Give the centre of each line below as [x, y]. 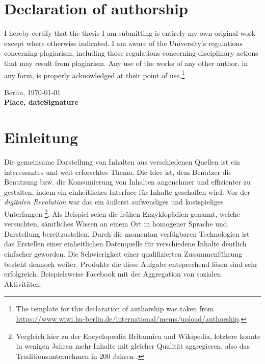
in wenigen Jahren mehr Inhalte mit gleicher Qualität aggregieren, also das [133, 346]
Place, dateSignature [41, 102]
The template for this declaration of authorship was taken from [115, 309]
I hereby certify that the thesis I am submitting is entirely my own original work [130, 33]
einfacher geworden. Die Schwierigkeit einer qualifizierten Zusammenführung [123, 254]
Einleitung [41, 137]
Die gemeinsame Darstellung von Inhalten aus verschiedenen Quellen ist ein [122, 162]
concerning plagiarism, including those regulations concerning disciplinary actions [131, 53]
